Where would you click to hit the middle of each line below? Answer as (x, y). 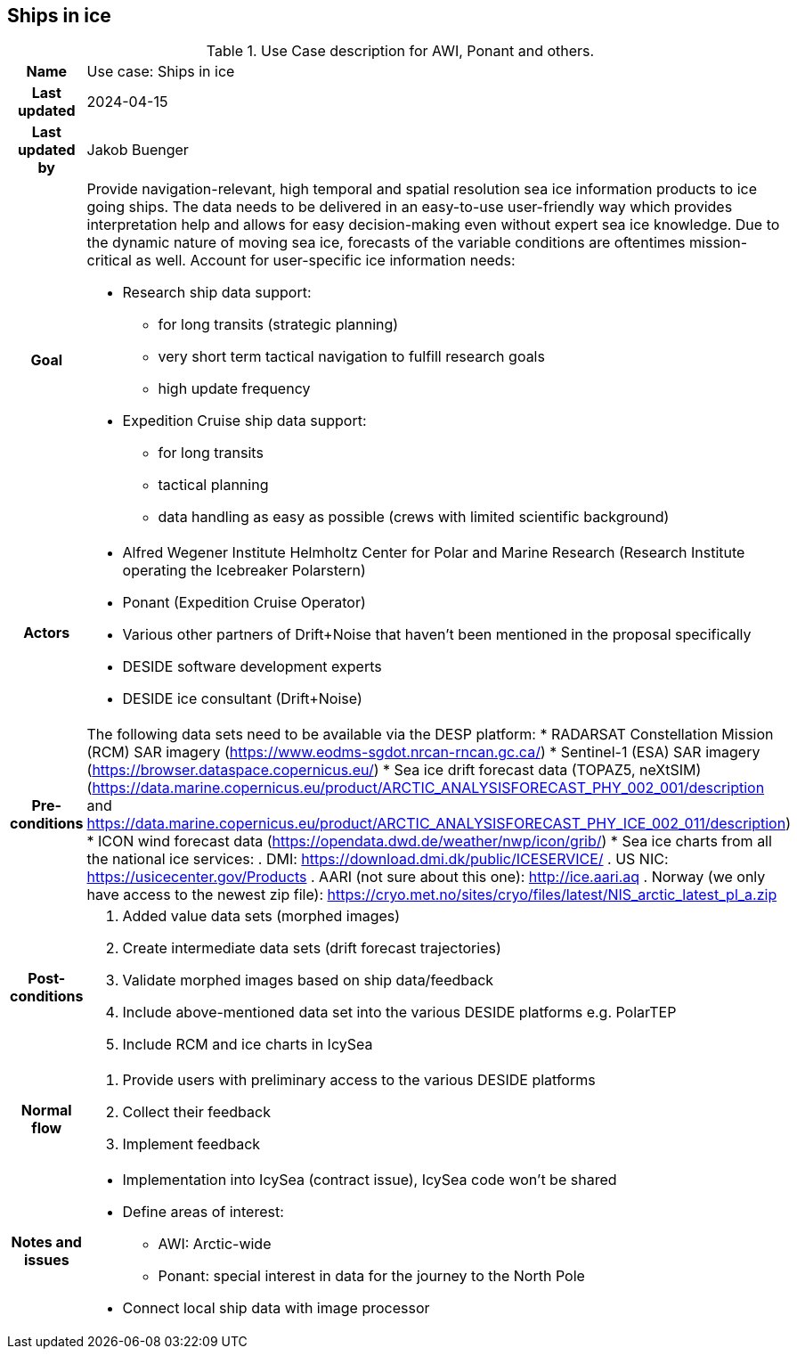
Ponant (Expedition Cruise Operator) (244, 603)
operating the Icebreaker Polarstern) (244, 571)
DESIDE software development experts (252, 667)
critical (109, 261)
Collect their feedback (196, 1112)
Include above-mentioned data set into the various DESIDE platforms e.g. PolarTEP (399, 1013)
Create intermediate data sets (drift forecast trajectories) (312, 948)
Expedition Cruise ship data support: (244, 421)
